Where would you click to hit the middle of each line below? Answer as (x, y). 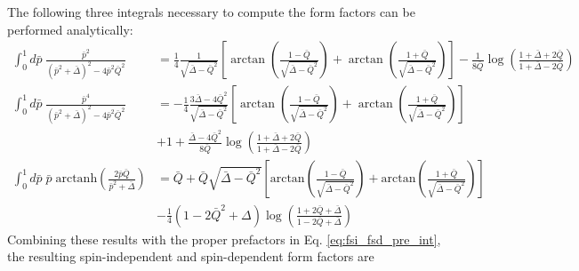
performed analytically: (70, 29)
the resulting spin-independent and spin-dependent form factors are (191, 256)
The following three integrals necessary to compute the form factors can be (211, 12)
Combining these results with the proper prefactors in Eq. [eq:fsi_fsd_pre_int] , (224, 239)
